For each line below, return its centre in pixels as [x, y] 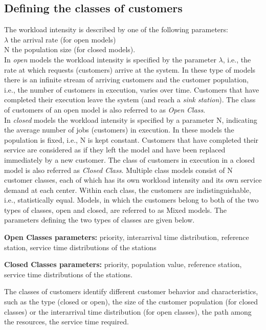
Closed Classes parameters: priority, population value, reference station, [123, 264]
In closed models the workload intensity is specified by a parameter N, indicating [131, 119]
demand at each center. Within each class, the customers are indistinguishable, [128, 190]
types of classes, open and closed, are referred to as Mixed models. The [116, 210]
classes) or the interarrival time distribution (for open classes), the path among [128, 311]
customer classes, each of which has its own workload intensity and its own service [133, 180]
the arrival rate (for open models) [63, 39]
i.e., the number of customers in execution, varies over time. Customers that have [132, 89]
